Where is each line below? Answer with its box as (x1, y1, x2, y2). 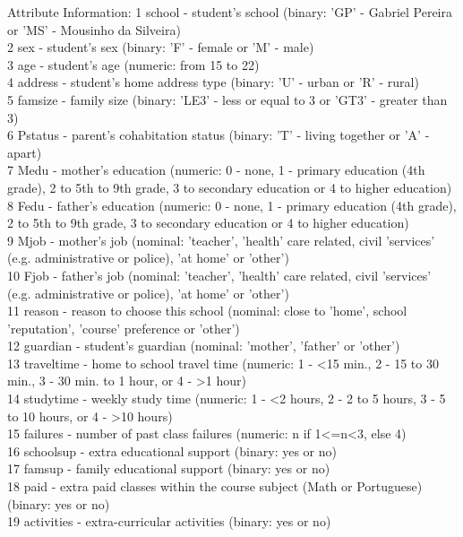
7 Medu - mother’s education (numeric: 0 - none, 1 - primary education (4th (7, 160, 425, 179)
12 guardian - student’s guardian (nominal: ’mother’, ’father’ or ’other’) (7, 336, 400, 355)
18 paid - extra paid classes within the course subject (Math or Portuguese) (7, 477, 423, 496)
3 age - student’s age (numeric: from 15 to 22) (7, 55, 260, 74)
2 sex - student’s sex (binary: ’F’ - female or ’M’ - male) (7, 38, 314, 56)
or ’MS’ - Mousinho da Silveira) (7, 20, 181, 39)
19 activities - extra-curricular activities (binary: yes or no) (7, 512, 331, 531)
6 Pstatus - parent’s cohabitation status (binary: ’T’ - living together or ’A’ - (7, 126, 430, 144)
